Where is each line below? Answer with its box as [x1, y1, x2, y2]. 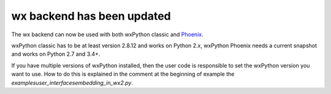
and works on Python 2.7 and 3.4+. [11, 50, 101, 58]
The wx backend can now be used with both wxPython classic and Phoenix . [11, 31, 204, 38]
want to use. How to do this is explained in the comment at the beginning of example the [11, 71, 235, 78]
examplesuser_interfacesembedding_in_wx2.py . [11, 79, 133, 86]
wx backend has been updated [11, 9, 171, 23]
